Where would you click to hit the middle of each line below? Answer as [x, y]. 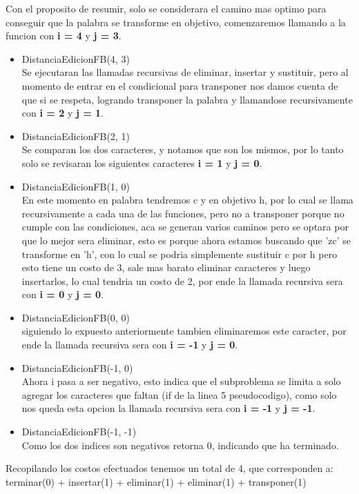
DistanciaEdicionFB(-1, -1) [79, 432]
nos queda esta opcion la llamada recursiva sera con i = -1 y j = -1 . [168, 408]
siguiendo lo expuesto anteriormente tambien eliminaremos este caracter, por [184, 331]
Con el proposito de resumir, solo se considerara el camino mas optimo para [166, 8]
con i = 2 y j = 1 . [63, 113]
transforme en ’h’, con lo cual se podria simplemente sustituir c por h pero [179, 254]
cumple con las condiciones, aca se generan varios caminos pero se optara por [185, 227]
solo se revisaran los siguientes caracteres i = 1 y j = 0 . [142, 162]
